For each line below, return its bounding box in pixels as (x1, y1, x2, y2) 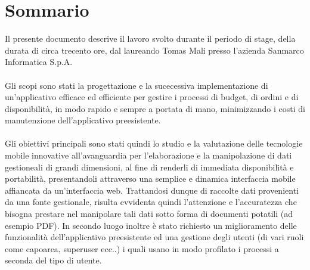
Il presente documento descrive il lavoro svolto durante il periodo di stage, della (5, 32, 296, 45)
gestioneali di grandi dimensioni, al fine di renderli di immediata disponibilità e (5, 160, 294, 173)
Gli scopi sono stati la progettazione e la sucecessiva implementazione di (5, 79, 268, 91)
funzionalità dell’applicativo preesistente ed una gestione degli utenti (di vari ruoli (5, 231, 304, 243)
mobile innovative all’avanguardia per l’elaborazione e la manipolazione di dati (5, 149, 292, 162)
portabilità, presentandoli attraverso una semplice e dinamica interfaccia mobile (5, 172, 296, 185)
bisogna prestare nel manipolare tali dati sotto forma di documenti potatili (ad (5, 207, 293, 220)
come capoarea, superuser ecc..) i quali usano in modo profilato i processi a (5, 242, 279, 255)
